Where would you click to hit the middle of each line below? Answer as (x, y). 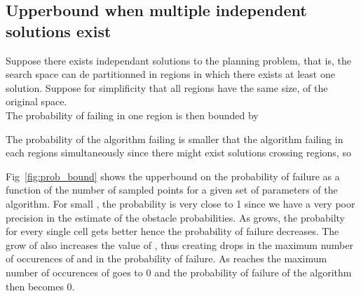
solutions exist (59, 31)
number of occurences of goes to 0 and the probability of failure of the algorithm (179, 272)
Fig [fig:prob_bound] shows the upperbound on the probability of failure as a (173, 176)
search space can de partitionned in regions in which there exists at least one (170, 74)
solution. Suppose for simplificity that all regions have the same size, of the (167, 87)
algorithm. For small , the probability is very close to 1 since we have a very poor (180, 203)
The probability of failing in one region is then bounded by (132, 115)
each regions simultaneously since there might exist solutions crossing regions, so (178, 153)
